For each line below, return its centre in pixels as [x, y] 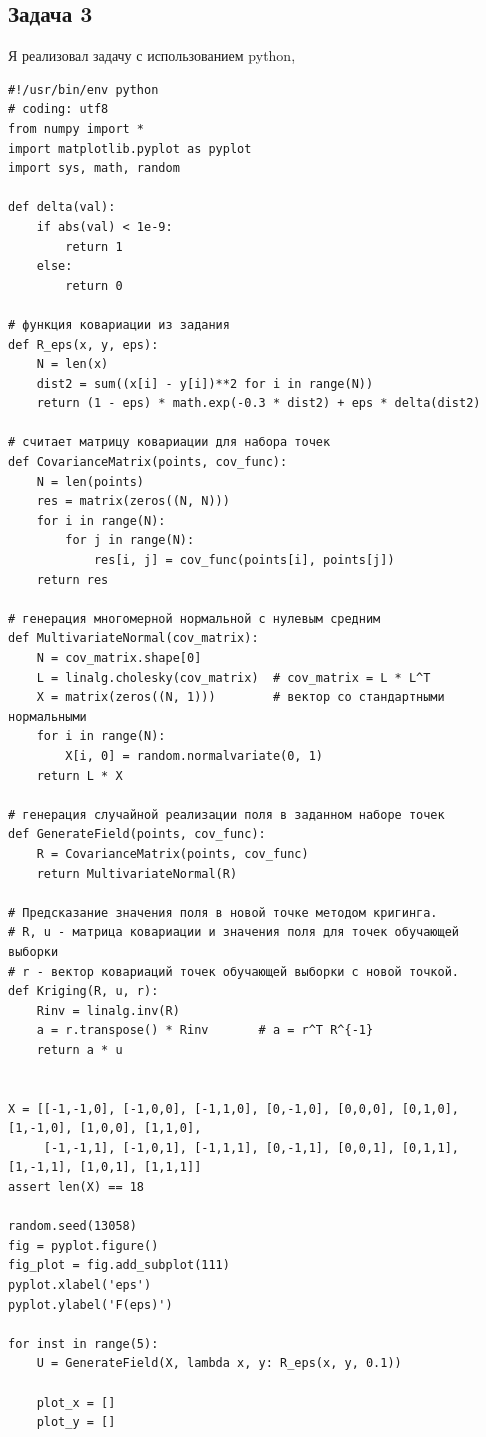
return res [72, 579]
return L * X [79, 775]
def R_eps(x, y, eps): [83, 344]
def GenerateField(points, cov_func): [137, 834]
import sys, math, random [94, 168]
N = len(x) [72, 364]
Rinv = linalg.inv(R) [108, 1010]
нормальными [47, 716]
